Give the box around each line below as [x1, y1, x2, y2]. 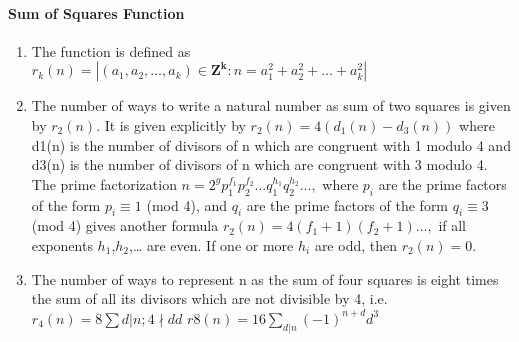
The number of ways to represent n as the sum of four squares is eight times [31, 268, 499, 289]
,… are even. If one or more [129, 234, 294, 255]
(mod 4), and [146, 194, 228, 215]
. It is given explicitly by [96, 114, 246, 135]
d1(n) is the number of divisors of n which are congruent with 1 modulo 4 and [31, 134, 511, 155]
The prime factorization [31, 173, 177, 194]
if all [438, 215, 467, 236]
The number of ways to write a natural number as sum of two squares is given [31, 95, 511, 116]
